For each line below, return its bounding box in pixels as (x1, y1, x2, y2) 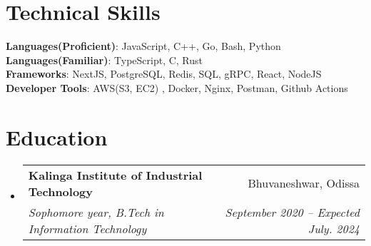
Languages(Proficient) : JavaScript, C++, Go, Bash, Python (6, 39, 281, 53)
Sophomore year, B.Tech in (28, 203, 164, 220)
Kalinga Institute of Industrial (28, 166, 203, 183)
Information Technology (28, 220, 147, 237)
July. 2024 (308, 220, 360, 237)
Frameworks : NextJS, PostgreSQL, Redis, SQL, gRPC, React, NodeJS (6, 66, 322, 81)
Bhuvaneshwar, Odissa (248, 175, 360, 192)
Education (6, 122, 108, 151)
